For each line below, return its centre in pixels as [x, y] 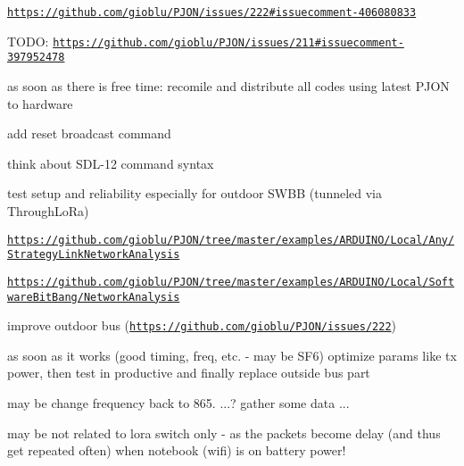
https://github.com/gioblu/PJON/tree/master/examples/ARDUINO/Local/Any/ [231, 240]
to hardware [40, 103]
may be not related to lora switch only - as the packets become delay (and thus [224, 433]
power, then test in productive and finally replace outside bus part [189, 373]
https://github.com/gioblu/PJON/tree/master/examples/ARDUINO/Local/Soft [231, 282]
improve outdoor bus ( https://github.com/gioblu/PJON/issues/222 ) [202, 325]
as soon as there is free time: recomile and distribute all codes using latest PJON [228, 85]
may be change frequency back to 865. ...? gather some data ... [178, 403]
